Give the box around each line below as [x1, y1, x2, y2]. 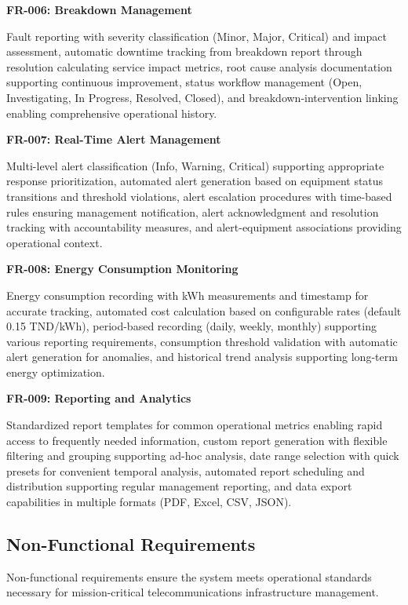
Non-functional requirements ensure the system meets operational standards [6, 568, 372, 585]
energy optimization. [6, 363, 105, 380]
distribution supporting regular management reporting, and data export [6, 478, 352, 494]
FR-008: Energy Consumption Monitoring [6, 261, 239, 277]
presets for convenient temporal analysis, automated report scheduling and [6, 462, 365, 479]
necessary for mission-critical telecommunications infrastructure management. [6, 584, 379, 600]
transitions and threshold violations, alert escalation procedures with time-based [6, 188, 392, 204]
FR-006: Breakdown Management [6, 2, 192, 17]
